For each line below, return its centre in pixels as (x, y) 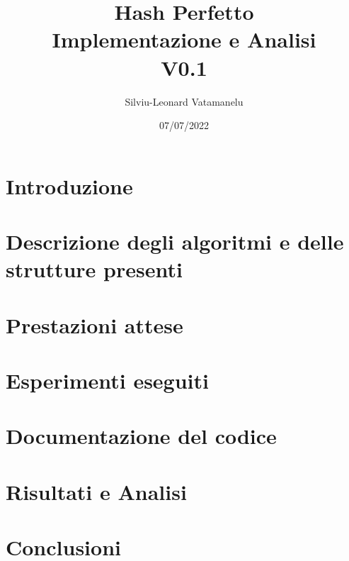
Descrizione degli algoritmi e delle (175, 241)
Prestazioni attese (95, 324)
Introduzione (69, 185)
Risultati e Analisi (96, 491)
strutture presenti (94, 269)
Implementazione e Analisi (184, 39)
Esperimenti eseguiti (107, 380)
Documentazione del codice (141, 436)
